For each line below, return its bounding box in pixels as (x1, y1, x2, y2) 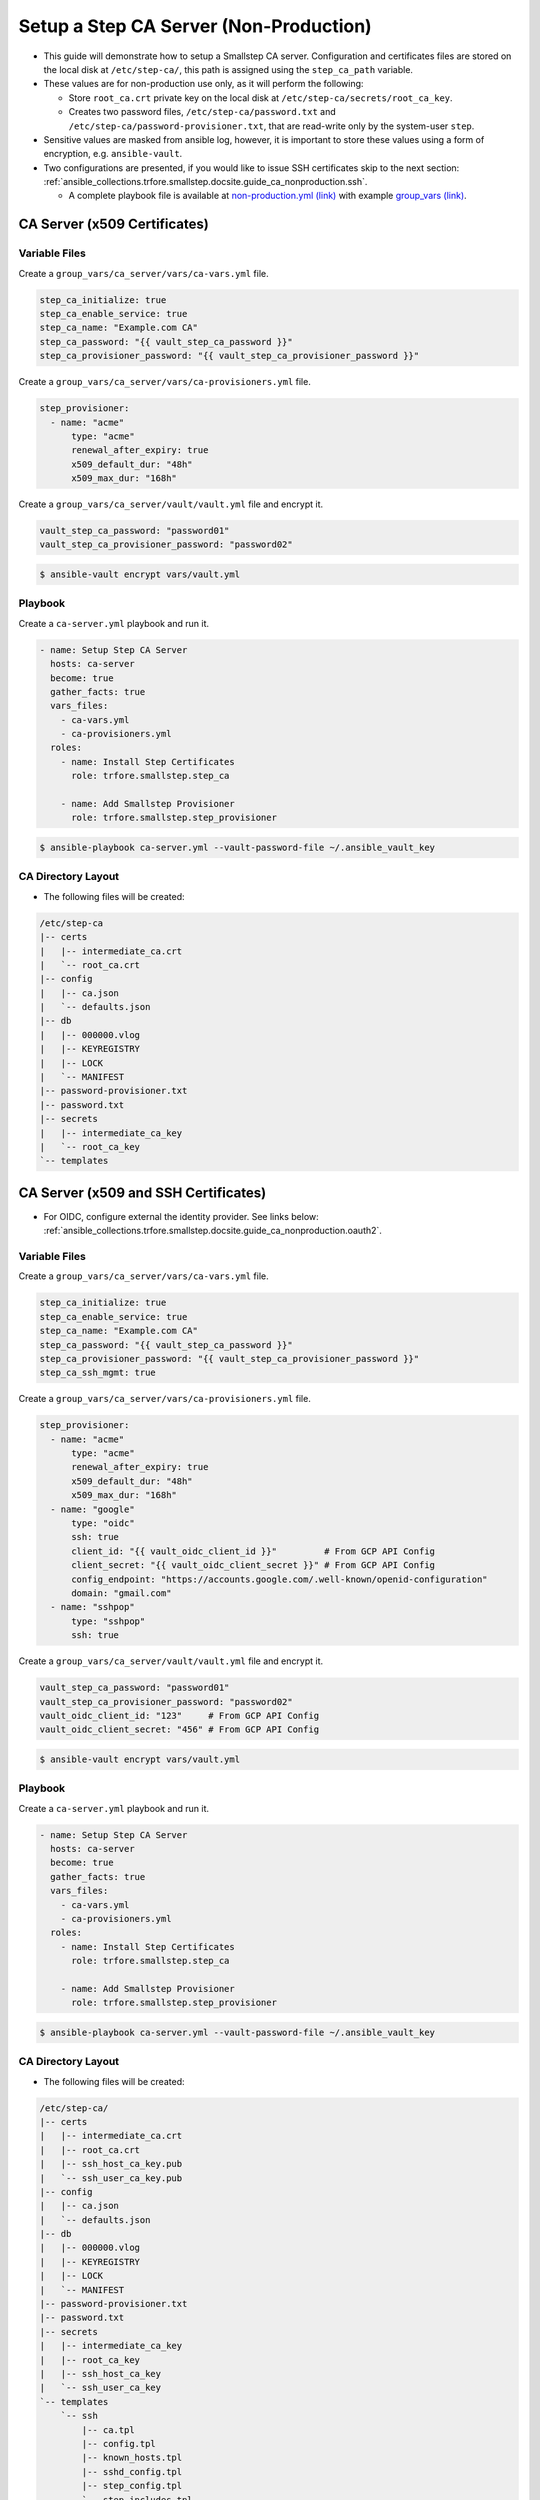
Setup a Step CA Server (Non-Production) (18, 15, 372, 37)
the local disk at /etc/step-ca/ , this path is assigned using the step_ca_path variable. (43, 63, 414, 75)
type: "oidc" (71, 1518, 135, 1529)
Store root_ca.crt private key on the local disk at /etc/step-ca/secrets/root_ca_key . (68, 91, 454, 104)
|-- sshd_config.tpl (81, 2466, 183, 2477)
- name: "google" (50, 1503, 135, 1515)
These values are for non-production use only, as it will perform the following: (43, 78, 364, 90)
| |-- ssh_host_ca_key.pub (39, 2158, 183, 2170)
